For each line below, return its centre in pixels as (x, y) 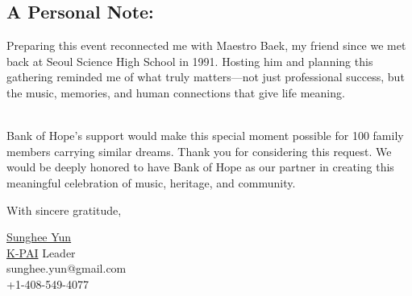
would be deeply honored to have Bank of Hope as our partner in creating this (200, 167)
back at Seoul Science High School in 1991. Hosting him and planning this (190, 61)
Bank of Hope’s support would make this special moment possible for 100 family (205, 136)
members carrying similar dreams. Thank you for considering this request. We (199, 151)
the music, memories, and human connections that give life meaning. (176, 92)
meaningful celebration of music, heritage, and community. (151, 182)
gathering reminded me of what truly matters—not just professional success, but (206, 77)
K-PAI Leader (41, 252)
